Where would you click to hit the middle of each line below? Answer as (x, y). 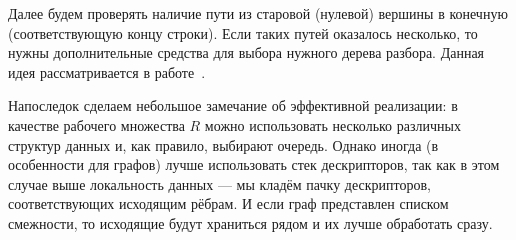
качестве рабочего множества (96, 124)
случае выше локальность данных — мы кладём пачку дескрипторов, (219, 183)
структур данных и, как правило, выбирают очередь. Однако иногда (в (223, 144)
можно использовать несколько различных (332, 124)
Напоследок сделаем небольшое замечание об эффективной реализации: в (233, 105)
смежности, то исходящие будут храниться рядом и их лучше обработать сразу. (250, 222)
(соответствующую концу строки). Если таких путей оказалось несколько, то (243, 32)
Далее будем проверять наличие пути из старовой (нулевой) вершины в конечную (258, 13)
